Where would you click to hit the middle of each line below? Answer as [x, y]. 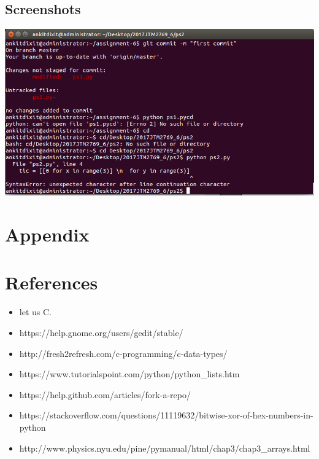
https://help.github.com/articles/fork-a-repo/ [105, 394]
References [52, 282]
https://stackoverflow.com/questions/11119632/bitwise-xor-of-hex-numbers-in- [166, 415]
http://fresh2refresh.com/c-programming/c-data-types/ [123, 353]
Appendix [47, 234]
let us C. [35, 312]
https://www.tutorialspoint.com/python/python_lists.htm [129, 374]
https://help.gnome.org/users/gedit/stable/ [101, 332]
